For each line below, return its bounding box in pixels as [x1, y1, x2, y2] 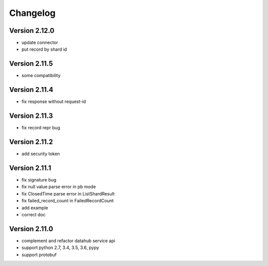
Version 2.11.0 [9, 224, 53, 233]
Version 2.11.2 [9, 137, 53, 146]
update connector [21, 40, 59, 46]
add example [21, 204, 48, 211]
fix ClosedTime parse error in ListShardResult [21, 190, 115, 196]
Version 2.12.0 [9, 26, 55, 35]
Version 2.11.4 [9, 86, 54, 94]
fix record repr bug [21, 125, 61, 131]
